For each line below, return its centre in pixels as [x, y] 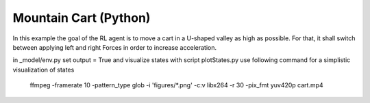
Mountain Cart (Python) [82, 18]
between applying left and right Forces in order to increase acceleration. [115, 47]
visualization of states [44, 70]
